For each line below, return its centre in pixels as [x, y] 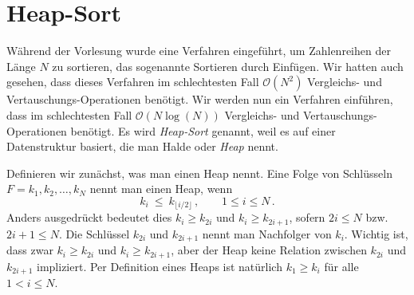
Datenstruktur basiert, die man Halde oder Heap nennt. [142, 146]
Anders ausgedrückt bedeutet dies [89, 217]
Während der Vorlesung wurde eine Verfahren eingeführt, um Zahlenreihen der [199, 51]
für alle [341, 266]
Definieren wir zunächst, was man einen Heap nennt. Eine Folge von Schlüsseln [199, 173]
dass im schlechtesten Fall [69, 114]
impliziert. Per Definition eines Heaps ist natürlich [160, 266]
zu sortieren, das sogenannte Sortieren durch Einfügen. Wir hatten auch [228, 66]
